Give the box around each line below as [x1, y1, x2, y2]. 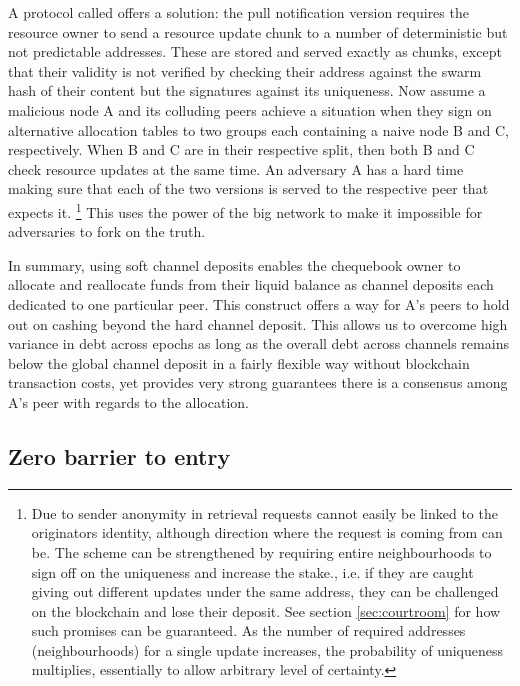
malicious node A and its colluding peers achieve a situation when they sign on [8, 99, 492, 120]
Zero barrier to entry [8, 440, 231, 471]
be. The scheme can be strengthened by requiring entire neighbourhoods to [31, 541, 492, 562]
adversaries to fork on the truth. [8, 221, 206, 242]
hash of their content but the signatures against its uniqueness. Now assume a [8, 80, 486, 101]
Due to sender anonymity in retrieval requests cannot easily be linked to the [31, 502, 498, 523]
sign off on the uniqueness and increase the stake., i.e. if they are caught [31, 561, 474, 582]
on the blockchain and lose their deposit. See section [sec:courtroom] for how [31, 600, 501, 621]
